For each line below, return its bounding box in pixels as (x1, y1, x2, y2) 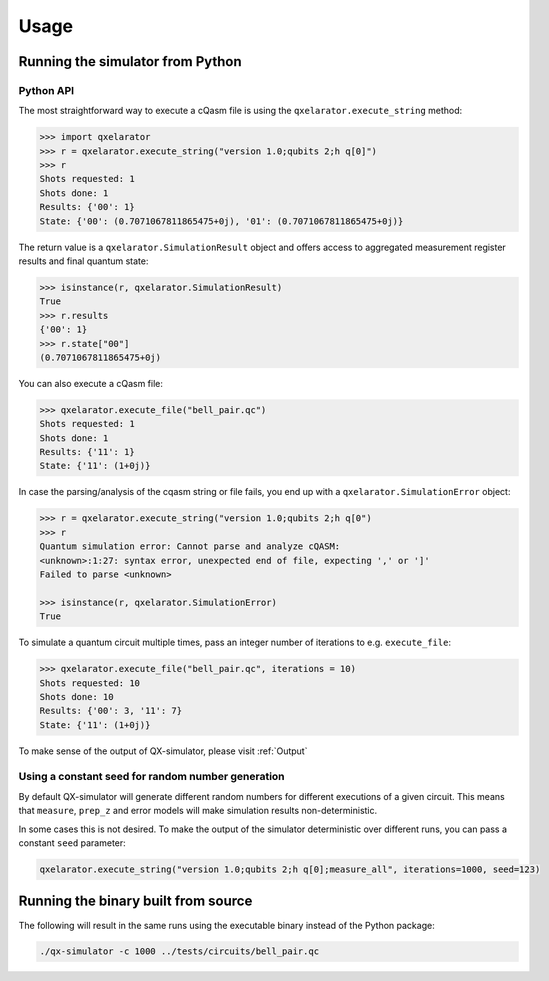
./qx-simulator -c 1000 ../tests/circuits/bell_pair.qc (39, 946, 320, 957)
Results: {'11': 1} (39, 446, 135, 458)
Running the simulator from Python (18, 53, 242, 70)
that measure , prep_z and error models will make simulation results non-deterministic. (18, 805, 378, 817)
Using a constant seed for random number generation (18, 770, 285, 784)
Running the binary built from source (18, 893, 253, 910)
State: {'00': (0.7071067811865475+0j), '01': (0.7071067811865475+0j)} (39, 215, 404, 227)
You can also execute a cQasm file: (18, 377, 164, 389)
